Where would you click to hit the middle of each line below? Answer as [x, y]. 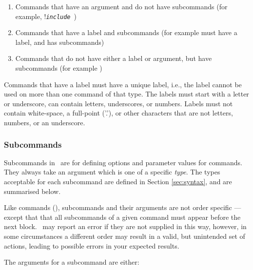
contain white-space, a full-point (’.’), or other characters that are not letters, [118, 113]
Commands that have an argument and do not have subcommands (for [121, 6]
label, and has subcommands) [60, 42]
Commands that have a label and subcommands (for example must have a [126, 32]
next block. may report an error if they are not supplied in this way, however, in [125, 226]
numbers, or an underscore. [45, 122]
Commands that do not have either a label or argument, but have [114, 58]
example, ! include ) [46, 16]
